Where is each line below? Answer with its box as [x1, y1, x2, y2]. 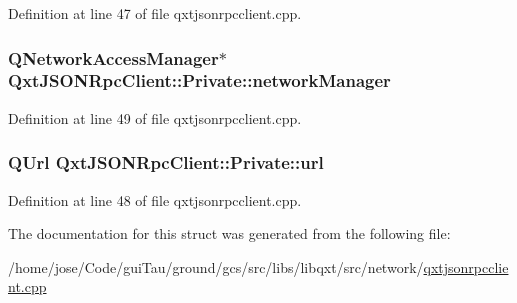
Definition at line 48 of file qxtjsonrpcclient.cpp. [8, 189, 302, 210]
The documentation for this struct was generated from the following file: [8, 223, 451, 244]
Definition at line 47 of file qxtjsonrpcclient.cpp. [8, 3, 302, 23]
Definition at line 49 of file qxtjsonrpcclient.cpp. [8, 107, 302, 128]
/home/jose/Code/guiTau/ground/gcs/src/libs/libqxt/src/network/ [8, 256, 424, 277]
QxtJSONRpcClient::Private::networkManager [8, 68, 391, 93]
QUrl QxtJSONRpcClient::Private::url [8, 150, 324, 175]
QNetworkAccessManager [8, 45, 219, 70]
